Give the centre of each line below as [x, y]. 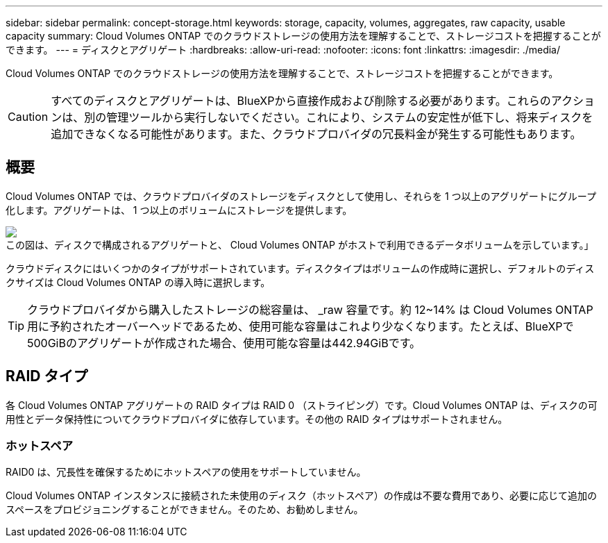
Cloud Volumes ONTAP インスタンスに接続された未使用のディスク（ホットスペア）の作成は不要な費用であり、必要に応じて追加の [301, 496]
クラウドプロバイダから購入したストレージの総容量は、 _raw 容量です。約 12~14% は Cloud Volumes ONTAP [310, 309]
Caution [28, 117]
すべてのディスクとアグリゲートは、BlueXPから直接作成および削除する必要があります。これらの [301, 101]
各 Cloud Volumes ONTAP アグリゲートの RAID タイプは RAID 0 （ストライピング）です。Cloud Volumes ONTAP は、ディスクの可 [302, 405]
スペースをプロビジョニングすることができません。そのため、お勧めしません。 [185, 510]
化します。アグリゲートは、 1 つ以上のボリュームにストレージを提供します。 [179, 210]
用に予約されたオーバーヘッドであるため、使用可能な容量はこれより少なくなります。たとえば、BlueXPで [301, 326]
